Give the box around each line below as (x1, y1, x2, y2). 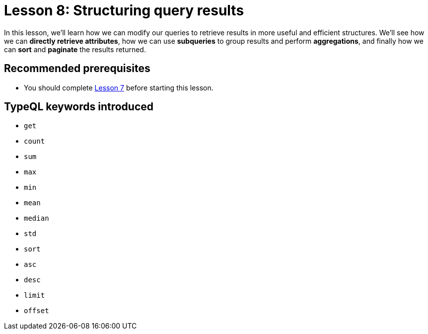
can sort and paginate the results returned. (4, 45, 146, 54)
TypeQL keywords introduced (4, 100, 153, 113)
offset (24, 307, 49, 315)
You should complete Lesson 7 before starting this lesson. (24, 83, 214, 92)
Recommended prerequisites (4, 62, 150, 75)
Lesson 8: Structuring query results (4, 2, 244, 19)
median (24, 214, 49, 223)
